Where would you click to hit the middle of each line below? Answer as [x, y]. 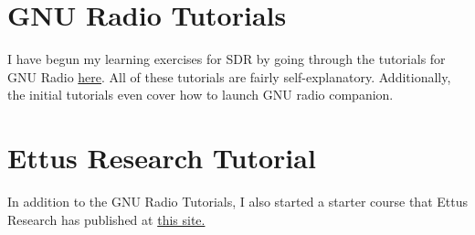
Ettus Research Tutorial [162, 158]
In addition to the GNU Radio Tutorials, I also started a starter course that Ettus [237, 202]
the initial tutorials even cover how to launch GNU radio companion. [201, 95]
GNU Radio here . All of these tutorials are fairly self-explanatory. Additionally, [229, 76]
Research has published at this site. [106, 219]
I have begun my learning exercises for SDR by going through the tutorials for [227, 59]
